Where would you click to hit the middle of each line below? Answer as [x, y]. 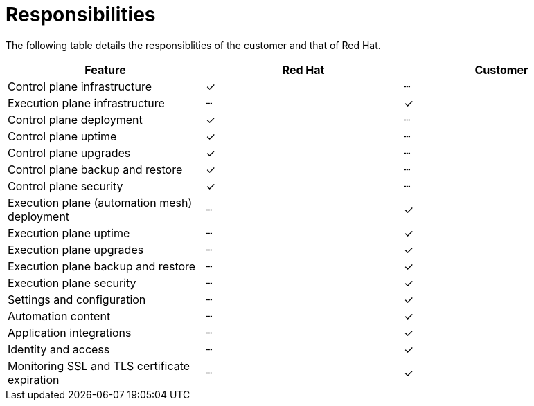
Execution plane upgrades [76, 249]
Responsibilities [81, 15]
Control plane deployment [75, 119]
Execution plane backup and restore [102, 266]
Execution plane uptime [69, 233]
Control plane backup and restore [95, 169]
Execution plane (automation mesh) [100, 202]
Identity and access [59, 349]
